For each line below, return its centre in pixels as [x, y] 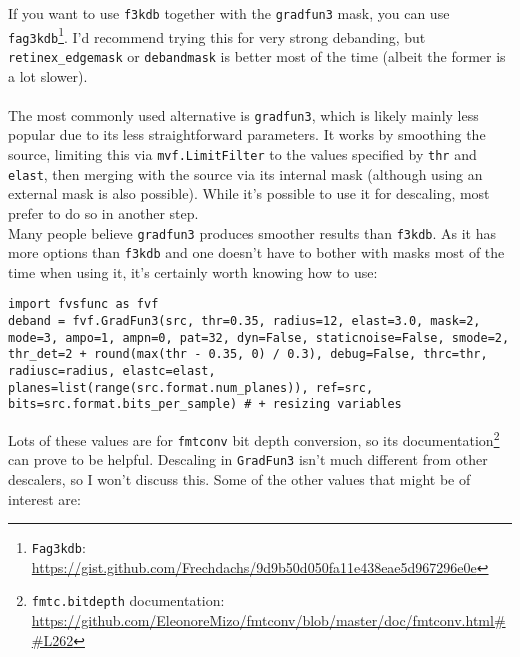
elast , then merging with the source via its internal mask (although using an [245, 173]
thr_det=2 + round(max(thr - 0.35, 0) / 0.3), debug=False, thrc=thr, [248, 354]
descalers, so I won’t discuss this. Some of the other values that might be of [239, 479]
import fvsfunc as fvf [83, 304]
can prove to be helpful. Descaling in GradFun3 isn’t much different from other [248, 459]
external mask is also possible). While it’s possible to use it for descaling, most [249, 193]
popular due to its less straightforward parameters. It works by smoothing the [247, 134]
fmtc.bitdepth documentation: [128, 600]
